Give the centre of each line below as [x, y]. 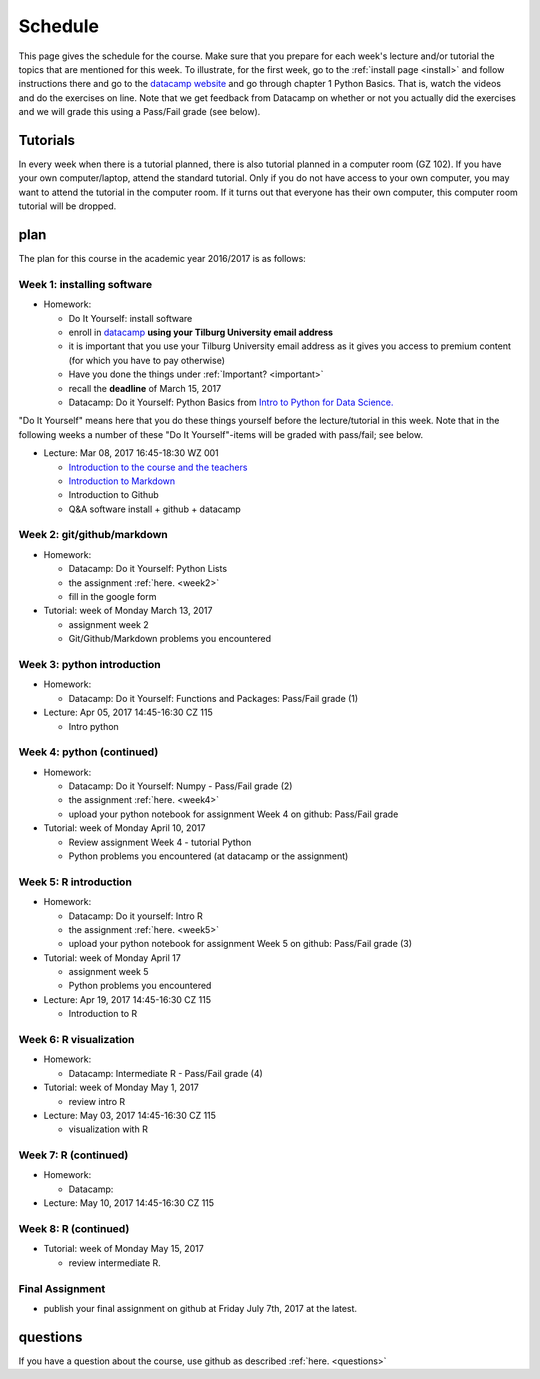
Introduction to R [103, 1014]
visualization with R [108, 1129]
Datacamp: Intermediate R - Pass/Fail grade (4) [166, 1073]
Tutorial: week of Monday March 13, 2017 [128, 611]
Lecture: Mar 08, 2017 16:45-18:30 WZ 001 [131, 453]
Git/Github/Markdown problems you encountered [170, 639]
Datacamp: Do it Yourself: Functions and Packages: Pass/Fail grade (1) [213, 698]
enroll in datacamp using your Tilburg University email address [201, 332]
